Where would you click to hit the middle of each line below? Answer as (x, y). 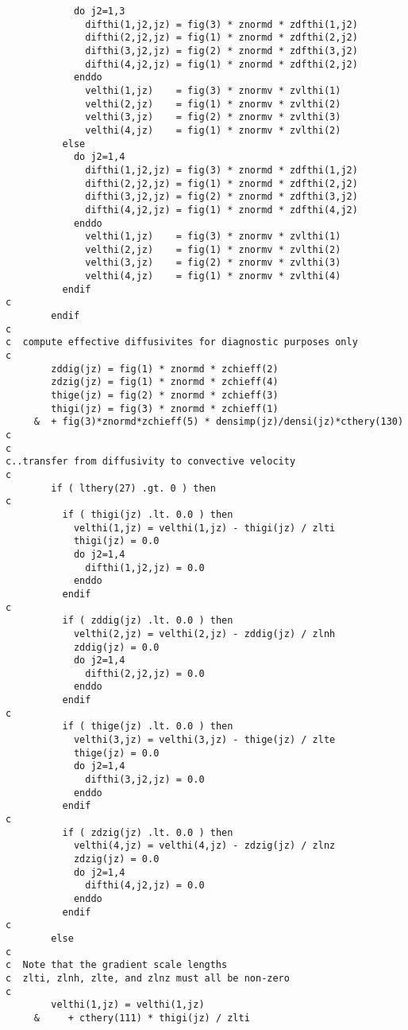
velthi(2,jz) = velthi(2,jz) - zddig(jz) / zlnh (204, 634)
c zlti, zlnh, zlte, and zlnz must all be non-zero (148, 978)
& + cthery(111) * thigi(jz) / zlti (142, 1018)
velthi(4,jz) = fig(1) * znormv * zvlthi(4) (213, 276)
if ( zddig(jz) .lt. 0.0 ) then (148, 621)
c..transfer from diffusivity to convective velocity (151, 462)
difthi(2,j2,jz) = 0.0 (145, 673)
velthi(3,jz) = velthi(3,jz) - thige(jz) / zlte (204, 740)
